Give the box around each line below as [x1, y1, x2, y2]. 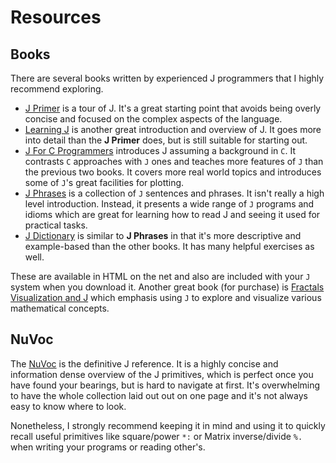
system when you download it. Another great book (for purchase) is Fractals [10, 281, 325, 293]
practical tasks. [24, 219, 88, 231]
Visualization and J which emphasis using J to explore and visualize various [10, 292, 322, 303]
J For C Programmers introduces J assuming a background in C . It [24, 145, 297, 156]
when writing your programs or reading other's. [10, 441, 206, 453]
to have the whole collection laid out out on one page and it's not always [10, 389, 308, 401]
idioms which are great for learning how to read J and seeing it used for [24, 209, 321, 220]
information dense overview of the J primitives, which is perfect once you [10, 368, 314, 380]
